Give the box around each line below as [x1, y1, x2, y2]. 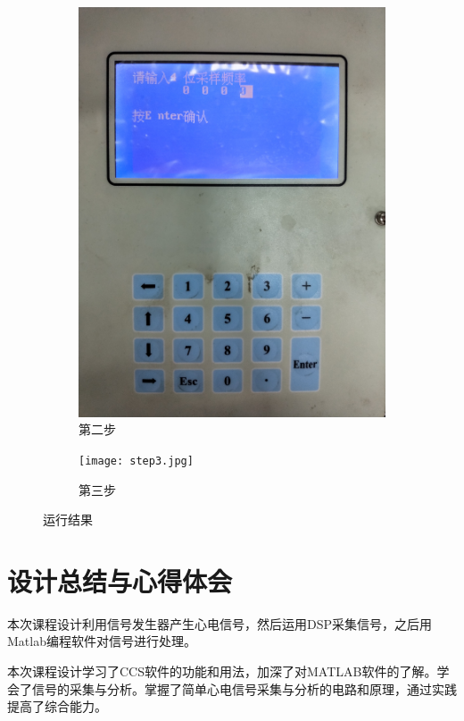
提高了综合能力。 [7, 697, 107, 716]
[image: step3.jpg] [79, 454, 194, 467]
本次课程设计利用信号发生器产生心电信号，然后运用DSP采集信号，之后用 [7, 614, 433, 633]
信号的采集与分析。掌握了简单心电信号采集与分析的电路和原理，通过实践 [31, 679, 457, 698]
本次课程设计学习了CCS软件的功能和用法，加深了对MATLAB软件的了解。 [7, 662, 437, 680]
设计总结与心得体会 [7, 562, 233, 599]
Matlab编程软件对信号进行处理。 [7, 632, 196, 650]
